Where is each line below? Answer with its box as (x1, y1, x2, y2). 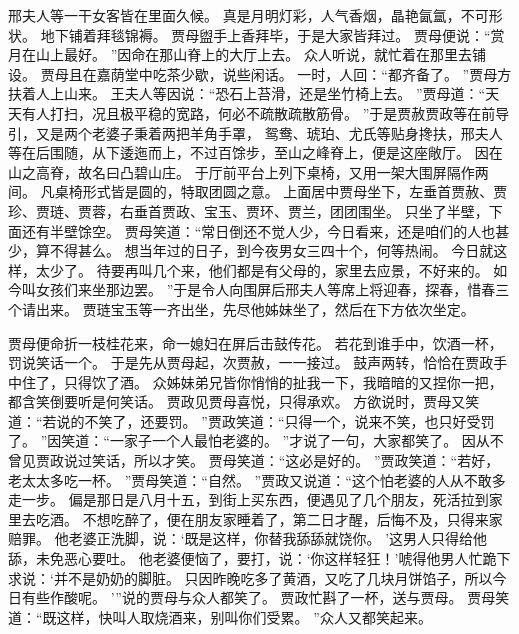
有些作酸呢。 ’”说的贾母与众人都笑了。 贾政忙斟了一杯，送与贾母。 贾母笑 (21, 587, 510, 608)
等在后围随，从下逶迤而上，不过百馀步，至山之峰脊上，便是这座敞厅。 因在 (8, 142, 503, 163)
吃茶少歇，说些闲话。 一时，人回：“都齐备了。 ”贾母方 (152, 63, 512, 84)
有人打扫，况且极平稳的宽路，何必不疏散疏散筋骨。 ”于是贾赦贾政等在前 (21, 102, 496, 123)
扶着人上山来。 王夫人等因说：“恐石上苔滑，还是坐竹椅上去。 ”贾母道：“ (8, 83, 486, 104)
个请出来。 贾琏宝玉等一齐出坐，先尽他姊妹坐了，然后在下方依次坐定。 (8, 298, 475, 319)
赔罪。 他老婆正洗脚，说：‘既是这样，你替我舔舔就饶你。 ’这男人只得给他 (8, 528, 488, 549)
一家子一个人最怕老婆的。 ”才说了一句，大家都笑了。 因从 (109, 430, 490, 451)
